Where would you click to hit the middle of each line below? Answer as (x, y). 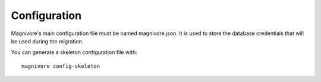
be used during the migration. (47, 41)
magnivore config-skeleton (61, 66)
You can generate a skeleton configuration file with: (74, 52)
